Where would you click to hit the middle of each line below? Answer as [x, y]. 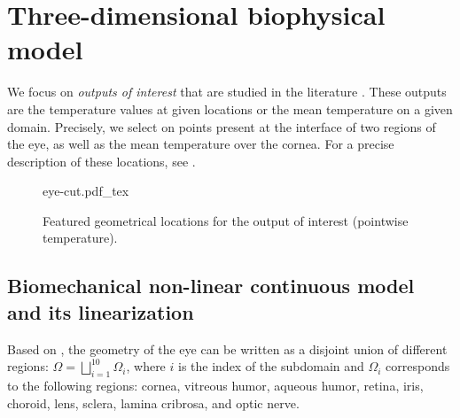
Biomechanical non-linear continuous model [211, 286]
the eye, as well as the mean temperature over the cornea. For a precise [201, 144]
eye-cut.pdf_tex [86, 191]
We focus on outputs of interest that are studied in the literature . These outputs [227, 92]
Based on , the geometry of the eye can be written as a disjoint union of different [227, 348]
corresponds [418, 366]
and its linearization [101, 311]
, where [146, 366]
